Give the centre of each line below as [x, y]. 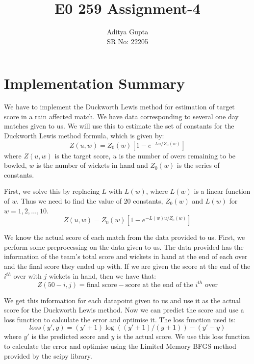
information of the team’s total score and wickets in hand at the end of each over [126, 256]
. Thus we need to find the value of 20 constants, [90, 201]
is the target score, [83, 155]
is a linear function [222, 191]
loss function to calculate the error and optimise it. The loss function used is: [120, 319]
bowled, [15, 165]
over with [27, 275]
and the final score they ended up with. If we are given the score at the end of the [127, 266]
